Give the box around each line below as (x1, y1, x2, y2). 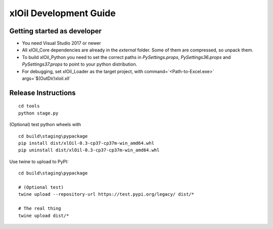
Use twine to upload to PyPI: (9, 158, 69, 164)
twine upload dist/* (18, 212, 69, 218)
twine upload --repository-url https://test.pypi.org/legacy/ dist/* (18, 192, 195, 197)
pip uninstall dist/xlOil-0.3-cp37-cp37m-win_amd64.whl (18, 147, 160, 153)
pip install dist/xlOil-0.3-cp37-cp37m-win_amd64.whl (18, 140, 154, 146)
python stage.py (18, 110, 59, 116)
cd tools (18, 103, 40, 109)
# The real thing (18, 206, 61, 211)
